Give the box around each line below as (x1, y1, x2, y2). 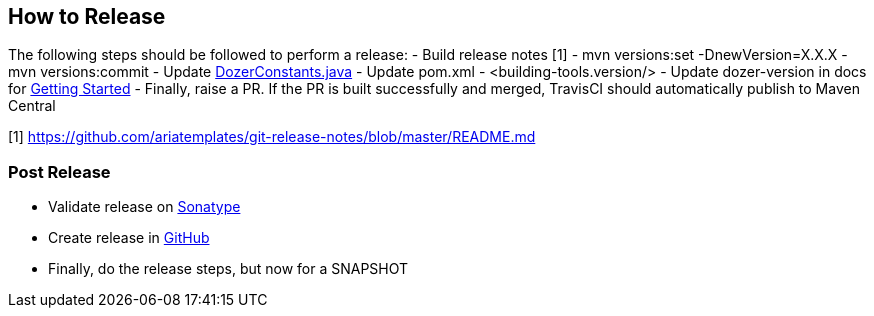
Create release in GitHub (48, 229, 210, 247)
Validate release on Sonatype (48, 198, 241, 216)
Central (8, 97, 56, 115)
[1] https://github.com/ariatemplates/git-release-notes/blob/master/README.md (8, 128, 536, 146)
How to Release (8, 4, 166, 29)
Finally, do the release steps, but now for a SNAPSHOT (48, 260, 409, 278)
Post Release (8, 161, 111, 182)
